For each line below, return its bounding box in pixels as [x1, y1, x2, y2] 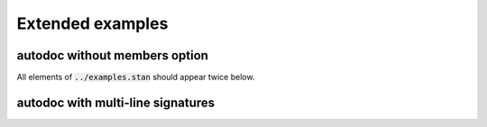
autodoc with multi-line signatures [16, 95, 216, 110]
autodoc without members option [16, 48, 209, 63]
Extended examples [16, 14, 169, 33]
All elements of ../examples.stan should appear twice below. [16, 72, 255, 83]
